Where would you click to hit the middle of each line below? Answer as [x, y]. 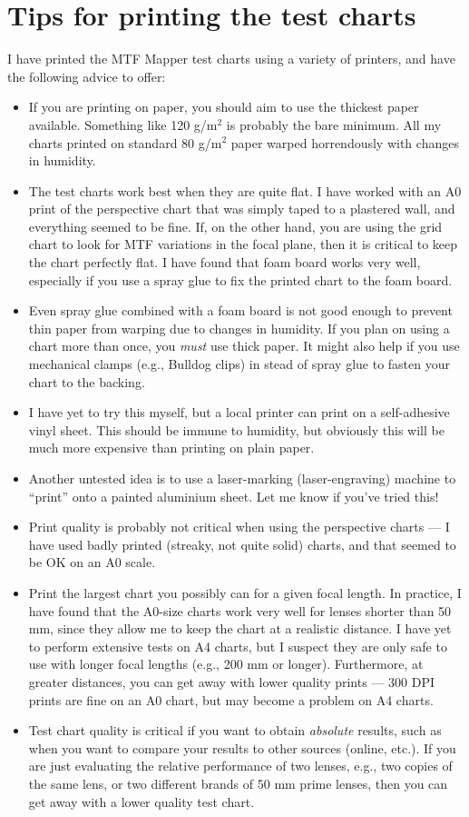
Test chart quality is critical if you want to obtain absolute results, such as [235, 730]
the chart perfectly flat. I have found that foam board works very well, [225, 262]
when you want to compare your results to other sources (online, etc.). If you [242, 747]
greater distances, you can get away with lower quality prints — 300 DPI [231, 681]
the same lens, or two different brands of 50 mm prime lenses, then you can [238, 783]
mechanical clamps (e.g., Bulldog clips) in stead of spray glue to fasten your [239, 364]
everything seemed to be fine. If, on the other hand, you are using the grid [235, 226]
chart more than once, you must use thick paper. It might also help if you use [244, 346]
